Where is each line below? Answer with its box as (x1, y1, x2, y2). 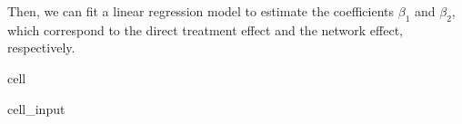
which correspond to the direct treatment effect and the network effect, (7, 20, 403, 39)
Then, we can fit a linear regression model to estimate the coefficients (7, 2, 395, 20)
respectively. (7, 38, 75, 57)
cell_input (7, 99, 65, 118)
